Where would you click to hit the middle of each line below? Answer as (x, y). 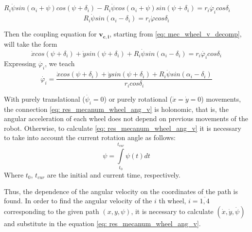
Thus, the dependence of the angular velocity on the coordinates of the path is (121, 191)
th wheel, (172, 201)
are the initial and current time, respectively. (114, 174)
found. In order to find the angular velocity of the (78, 201)
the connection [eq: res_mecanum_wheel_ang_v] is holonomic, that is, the (116, 109)
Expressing (20, 63)
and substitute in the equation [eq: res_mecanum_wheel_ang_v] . (102, 223)
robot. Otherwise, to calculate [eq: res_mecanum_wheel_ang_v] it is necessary (123, 128)
